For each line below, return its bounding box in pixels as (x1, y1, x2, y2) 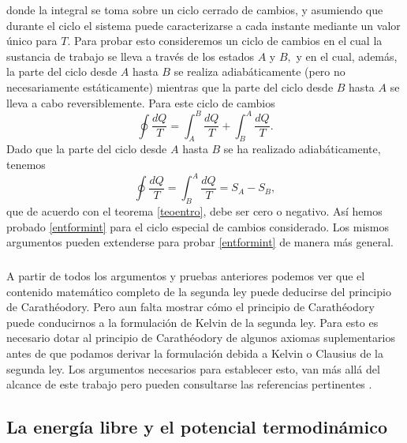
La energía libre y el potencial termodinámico (6, 415, 387, 439)
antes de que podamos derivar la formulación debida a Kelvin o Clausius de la (6, 345, 383, 362)
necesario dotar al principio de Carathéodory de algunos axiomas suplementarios (6, 329, 395, 346)
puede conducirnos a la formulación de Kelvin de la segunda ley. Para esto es (6, 313, 379, 330)
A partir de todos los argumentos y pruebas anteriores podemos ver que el (6, 268, 365, 284)
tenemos (6, 156, 46, 173)
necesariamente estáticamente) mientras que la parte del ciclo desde (6, 78, 334, 95)
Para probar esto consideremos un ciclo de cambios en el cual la (74, 32, 383, 49)
